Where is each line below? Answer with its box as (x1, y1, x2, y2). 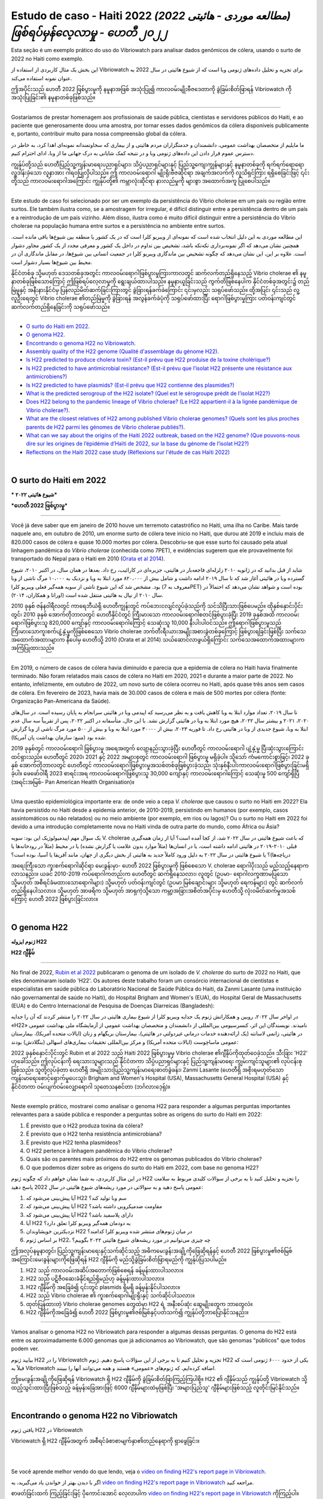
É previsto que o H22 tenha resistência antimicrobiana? (26, 1130, 162, 1137)
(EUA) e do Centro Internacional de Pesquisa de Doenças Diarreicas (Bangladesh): (11, 1002, 215, 1010)
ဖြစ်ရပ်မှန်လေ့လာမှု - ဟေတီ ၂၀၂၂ (11, 26, 167, 39)
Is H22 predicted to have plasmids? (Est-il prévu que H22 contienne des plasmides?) (26, 381, 234, 389)
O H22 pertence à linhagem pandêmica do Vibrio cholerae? (26, 1147, 173, 1154)
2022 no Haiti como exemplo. (11, 55, 84, 62)
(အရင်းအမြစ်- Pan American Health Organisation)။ (11, 778, 135, 785)
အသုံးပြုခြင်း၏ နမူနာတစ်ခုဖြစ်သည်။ (11, 94, 96, 101)
